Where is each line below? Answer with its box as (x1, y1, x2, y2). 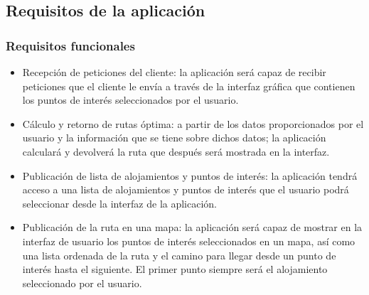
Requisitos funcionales (6, 36, 135, 54)
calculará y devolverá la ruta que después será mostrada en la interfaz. (22, 144, 330, 159)
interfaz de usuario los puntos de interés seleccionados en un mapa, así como (22, 233, 355, 248)
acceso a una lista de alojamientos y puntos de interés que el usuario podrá (22, 182, 349, 197)
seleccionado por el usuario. (22, 275, 142, 290)
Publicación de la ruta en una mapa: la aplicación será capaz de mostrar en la (22, 220, 363, 235)
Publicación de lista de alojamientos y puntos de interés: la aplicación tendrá (22, 168, 358, 183)
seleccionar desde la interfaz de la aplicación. (22, 195, 218, 210)
